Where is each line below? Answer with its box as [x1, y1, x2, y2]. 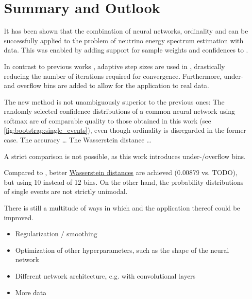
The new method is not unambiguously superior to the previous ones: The [4, 96, 225, 106]
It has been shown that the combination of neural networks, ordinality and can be [4, 26, 248, 36]
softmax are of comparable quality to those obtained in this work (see [4, 115, 211, 125]
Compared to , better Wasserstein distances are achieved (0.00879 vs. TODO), [4, 167, 237, 177]
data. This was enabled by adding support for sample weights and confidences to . [4, 45, 248, 55]
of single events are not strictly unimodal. [4, 186, 128, 196]
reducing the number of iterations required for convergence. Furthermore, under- [4, 70, 243, 81]
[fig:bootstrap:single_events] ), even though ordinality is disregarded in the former [4, 125, 246, 135]
